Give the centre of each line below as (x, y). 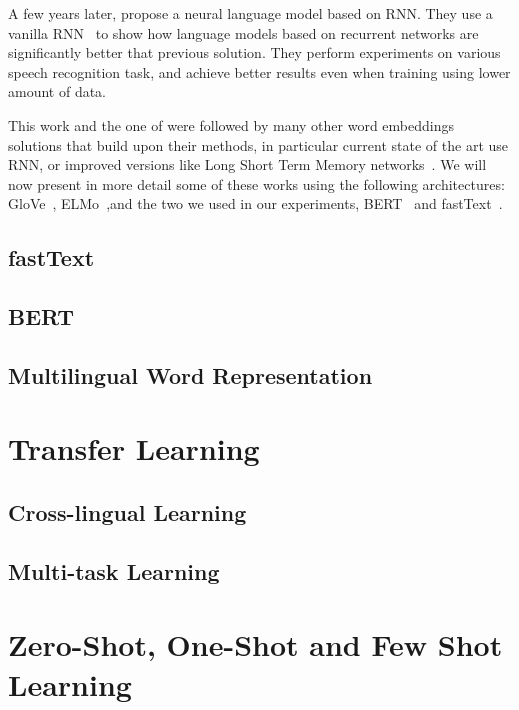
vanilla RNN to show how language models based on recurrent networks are (243, 32)
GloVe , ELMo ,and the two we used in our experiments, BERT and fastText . (255, 203)
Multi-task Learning (114, 570)
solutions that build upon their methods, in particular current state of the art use (258, 144)
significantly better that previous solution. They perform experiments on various (254, 52)
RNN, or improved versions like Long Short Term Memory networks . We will (247, 164)
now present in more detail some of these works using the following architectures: (256, 183)
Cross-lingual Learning (127, 512)
